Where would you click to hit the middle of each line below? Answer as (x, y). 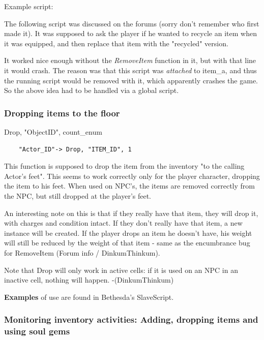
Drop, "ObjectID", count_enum (53, 131)
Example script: (29, 6)
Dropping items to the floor (62, 113)
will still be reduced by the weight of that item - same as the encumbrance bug (127, 243)
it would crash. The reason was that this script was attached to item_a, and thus (130, 70)
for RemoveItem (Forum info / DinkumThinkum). (82, 252)
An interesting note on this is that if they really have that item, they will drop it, (131, 213)
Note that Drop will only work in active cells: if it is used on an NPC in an (121, 270)
